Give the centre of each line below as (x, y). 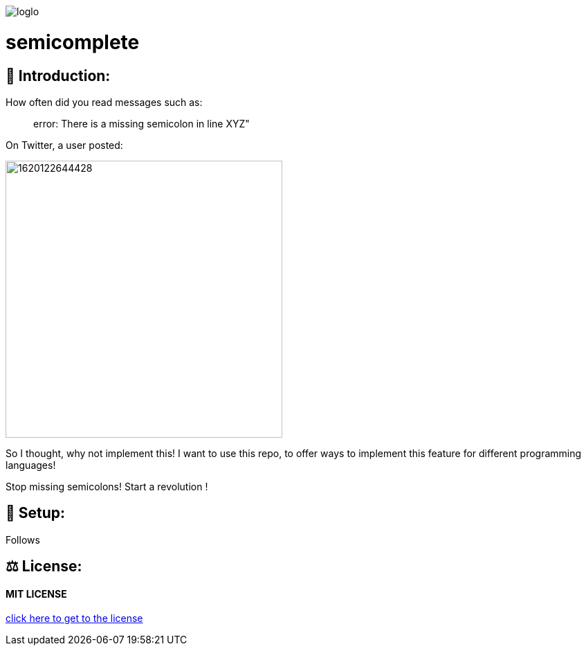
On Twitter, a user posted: (64, 145)
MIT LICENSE (36, 594)
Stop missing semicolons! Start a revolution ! (107, 486)
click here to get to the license (74, 618)
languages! (31, 465)
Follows (23, 539)
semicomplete (73, 42)
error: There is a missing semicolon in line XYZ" (141, 123)
